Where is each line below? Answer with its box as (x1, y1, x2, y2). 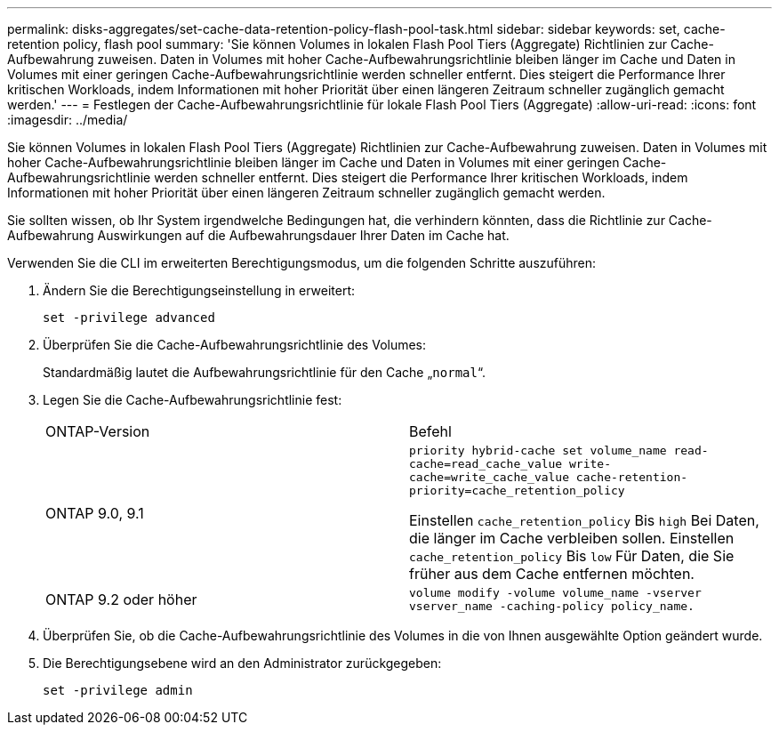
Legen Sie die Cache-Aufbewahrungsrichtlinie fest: (43, 392, 342, 407)
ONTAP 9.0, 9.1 (45, 504, 144, 522)
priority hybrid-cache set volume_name (409, 444, 667, 457)
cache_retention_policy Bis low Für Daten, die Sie (409, 547, 735, 565)
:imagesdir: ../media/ (7, 112, 128, 127)
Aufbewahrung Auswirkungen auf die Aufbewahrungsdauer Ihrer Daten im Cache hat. (7, 228, 510, 243)
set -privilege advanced (43, 310, 215, 325)
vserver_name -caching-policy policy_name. (409, 599, 695, 613)
